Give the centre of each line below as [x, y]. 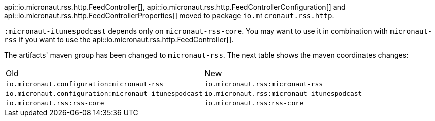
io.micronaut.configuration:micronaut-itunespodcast [104, 94]
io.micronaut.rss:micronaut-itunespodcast [283, 94]
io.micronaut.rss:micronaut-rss [264, 84]
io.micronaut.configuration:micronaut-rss [85, 84]
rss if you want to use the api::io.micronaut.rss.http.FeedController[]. [119, 40]
